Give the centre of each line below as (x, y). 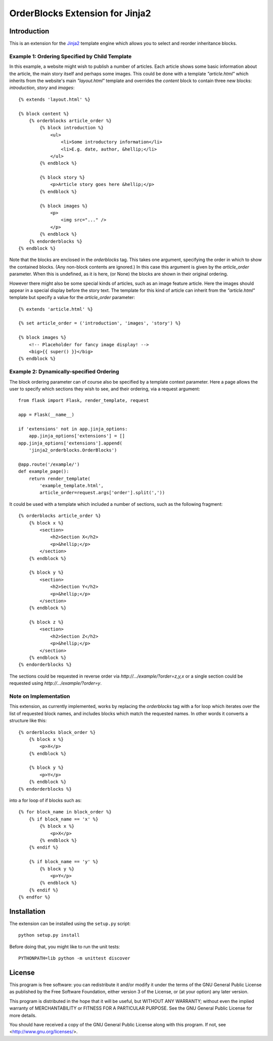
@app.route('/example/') (49, 464)
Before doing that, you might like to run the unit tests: (65, 946)
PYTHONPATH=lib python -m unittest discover (75, 958)
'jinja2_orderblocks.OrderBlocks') (73, 450)
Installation (27, 912)
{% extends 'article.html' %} (56, 309)
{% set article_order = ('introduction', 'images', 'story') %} (100, 323)
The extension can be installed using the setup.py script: (70, 924)
